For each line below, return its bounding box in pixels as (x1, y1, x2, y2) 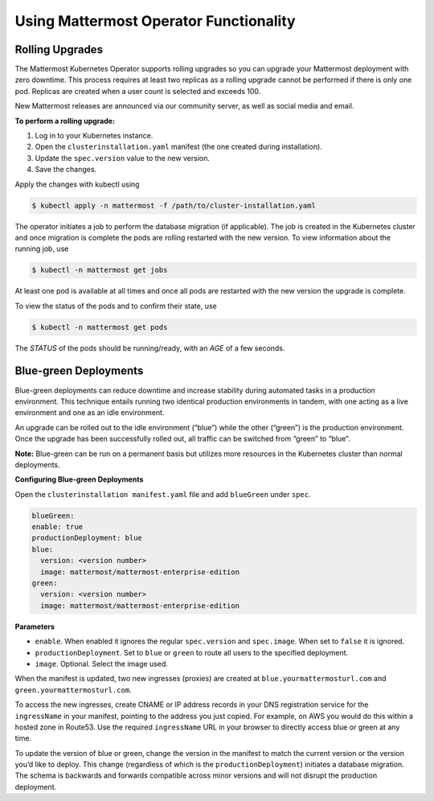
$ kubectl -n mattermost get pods (31, 322, 168, 331)
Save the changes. (35, 165, 96, 175)
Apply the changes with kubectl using (14, 179, 140, 189)
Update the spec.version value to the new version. (35, 153, 211, 162)
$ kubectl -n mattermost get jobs (31, 265, 168, 275)
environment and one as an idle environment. (14, 408, 165, 417)
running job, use (14, 244, 69, 253)
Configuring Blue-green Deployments (14, 474, 144, 484)
